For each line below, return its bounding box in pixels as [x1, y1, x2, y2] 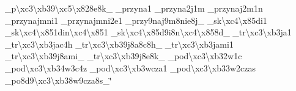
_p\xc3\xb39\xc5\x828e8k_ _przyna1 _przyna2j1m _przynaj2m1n [5, 2, 263, 14]
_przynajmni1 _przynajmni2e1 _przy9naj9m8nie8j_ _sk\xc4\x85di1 [5, 13, 267, 26]
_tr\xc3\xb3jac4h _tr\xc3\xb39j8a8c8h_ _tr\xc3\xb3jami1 [5, 37, 234, 50]
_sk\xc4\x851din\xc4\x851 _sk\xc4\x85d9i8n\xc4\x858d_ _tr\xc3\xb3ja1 [5, 26, 292, 38]
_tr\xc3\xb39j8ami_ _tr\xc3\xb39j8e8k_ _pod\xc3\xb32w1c [5, 49, 242, 62]
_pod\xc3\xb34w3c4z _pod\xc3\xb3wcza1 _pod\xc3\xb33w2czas [5, 61, 256, 74]
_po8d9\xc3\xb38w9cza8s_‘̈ [5, 73, 112, 86]
